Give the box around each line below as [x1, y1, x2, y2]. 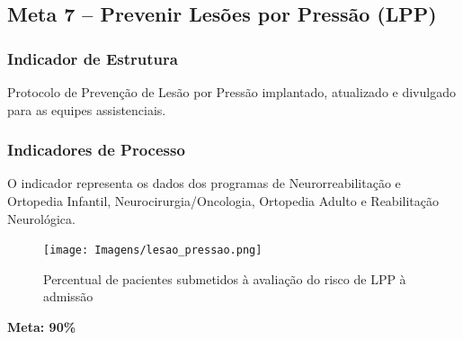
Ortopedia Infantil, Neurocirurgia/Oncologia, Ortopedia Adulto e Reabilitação [7, 192, 439, 210]
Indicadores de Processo [7, 139, 185, 161]
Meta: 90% [7, 318, 76, 336]
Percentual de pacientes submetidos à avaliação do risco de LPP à [43, 269, 406, 288]
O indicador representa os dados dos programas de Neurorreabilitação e [7, 174, 401, 192]
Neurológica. [7, 209, 76, 228]
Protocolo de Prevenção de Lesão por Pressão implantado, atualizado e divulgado [7, 83, 456, 101]
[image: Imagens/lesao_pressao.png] [43, 244, 263, 257]
